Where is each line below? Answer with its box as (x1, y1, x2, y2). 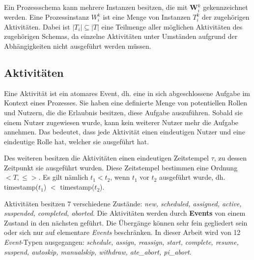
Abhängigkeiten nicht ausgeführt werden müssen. (4, 40, 151, 51)
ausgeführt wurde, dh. (159, 172, 226, 182)
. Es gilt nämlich (38, 172, 88, 182)
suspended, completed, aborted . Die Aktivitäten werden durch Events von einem (4, 208, 246, 218)
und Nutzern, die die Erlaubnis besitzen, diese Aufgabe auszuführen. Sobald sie (4, 107, 243, 117)
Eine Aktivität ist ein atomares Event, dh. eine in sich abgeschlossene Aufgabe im (4, 88, 250, 98)
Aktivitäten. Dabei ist (4, 21, 70, 32)
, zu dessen (214, 153, 247, 163)
